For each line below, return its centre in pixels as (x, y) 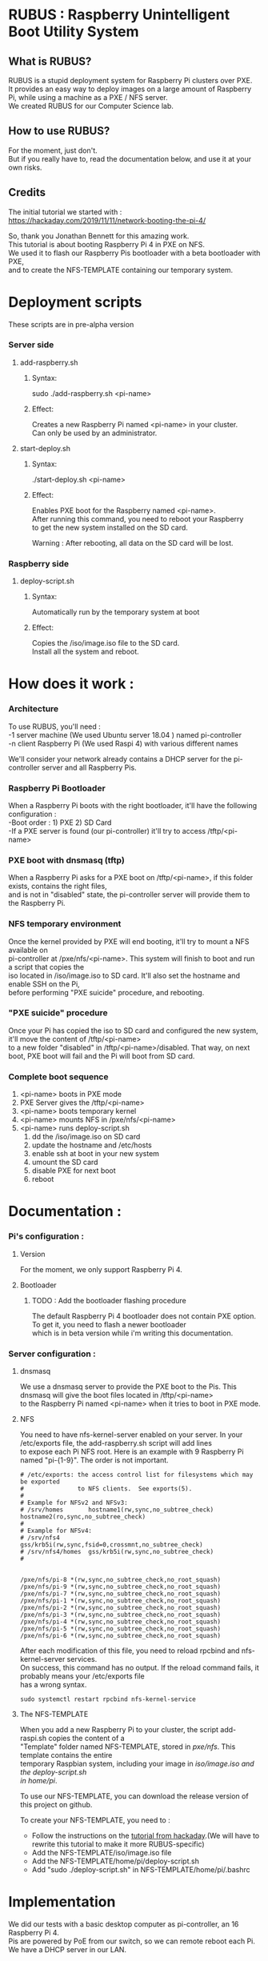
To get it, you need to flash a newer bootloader (109, 1324)
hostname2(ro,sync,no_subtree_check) (83, 1517)
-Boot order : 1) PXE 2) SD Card (60, 822)
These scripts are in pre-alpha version (71, 324)
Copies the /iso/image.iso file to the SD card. (106, 643)
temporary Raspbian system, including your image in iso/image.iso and (137, 1763)
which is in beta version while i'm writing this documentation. (132, 1333)
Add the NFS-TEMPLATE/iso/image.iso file (102, 1852)
